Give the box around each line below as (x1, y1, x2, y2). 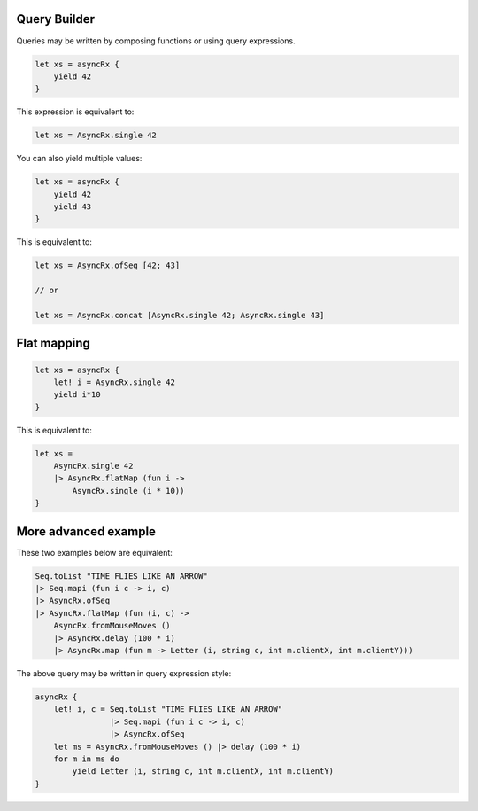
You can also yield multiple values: (16, 153, 143, 164)
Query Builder (16, 12, 96, 27)
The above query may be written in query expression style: (16, 668, 232, 679)
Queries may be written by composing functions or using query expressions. (16, 35, 296, 46)
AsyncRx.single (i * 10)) (72, 486, 185, 495)
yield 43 (53, 202, 92, 212)
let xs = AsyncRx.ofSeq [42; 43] (35, 261, 181, 270)
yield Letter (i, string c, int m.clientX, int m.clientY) (72, 767, 335, 776)
